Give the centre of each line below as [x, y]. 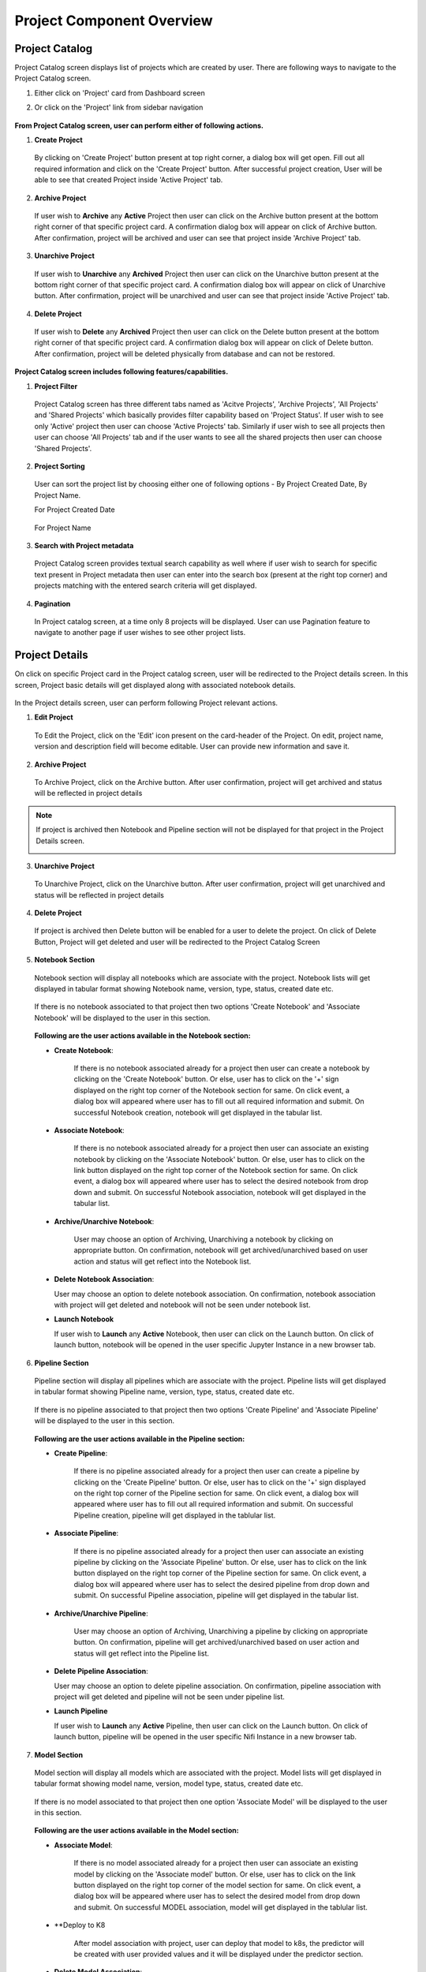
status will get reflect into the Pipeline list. [141, 1653]
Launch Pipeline [81, 1711]
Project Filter [56, 386]
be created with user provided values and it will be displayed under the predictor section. [219, 1954]
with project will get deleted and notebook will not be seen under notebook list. [182, 1305]
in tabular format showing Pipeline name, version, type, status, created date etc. [164, 1391]
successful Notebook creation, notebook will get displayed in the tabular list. [198, 1112]
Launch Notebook [84, 1319]
